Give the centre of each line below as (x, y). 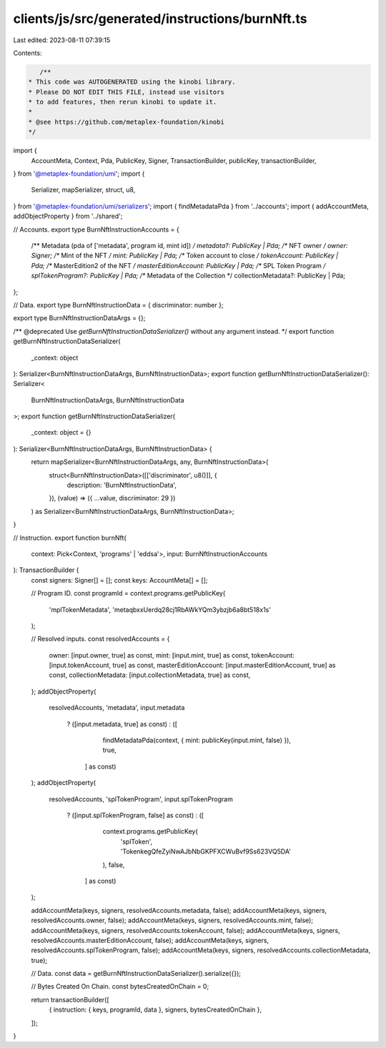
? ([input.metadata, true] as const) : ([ (122, 724)
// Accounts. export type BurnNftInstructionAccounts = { (96, 229)
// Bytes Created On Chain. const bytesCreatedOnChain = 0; (120, 987)
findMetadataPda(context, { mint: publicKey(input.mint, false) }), (197, 741)
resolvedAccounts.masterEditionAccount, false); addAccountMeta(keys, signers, (150, 940)
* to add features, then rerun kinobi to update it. (123, 102)
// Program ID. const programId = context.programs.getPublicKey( (128, 593)
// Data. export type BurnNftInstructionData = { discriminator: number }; (119, 305)
